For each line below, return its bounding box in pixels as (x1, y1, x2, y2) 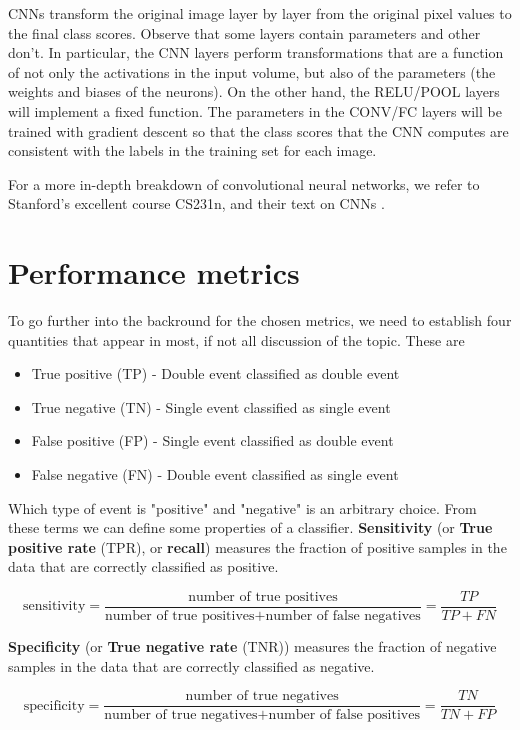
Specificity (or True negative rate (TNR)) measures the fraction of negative (8, 636, 497, 657)
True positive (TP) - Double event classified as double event (31, 363, 400, 384)
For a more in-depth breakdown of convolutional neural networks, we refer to (8, 173, 480, 194)
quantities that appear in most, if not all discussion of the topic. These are (8, 329, 465, 350)
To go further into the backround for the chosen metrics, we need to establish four (8, 310, 512, 331)
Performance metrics (8, 252, 300, 293)
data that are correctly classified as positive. (8, 556, 279, 577)
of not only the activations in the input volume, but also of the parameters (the (8, 61, 496, 82)
